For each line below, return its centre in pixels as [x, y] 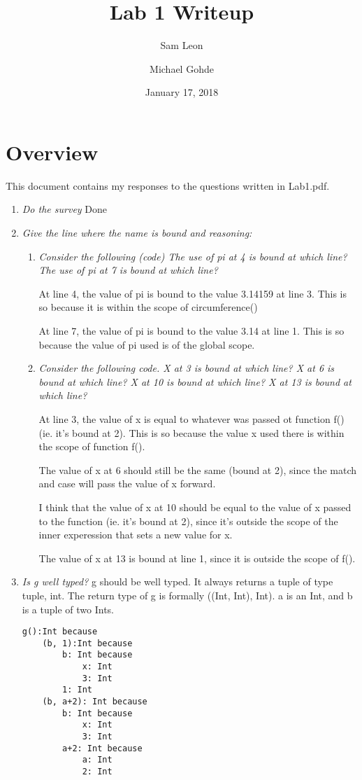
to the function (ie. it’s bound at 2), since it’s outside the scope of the [188, 521]
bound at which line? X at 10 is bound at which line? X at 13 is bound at [195, 381]
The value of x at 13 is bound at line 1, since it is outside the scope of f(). [197, 558]
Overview [52, 152]
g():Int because [60, 632]
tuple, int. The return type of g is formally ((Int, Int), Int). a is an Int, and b [187, 595]
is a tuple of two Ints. [68, 609]
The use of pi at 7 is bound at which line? [128, 270]
